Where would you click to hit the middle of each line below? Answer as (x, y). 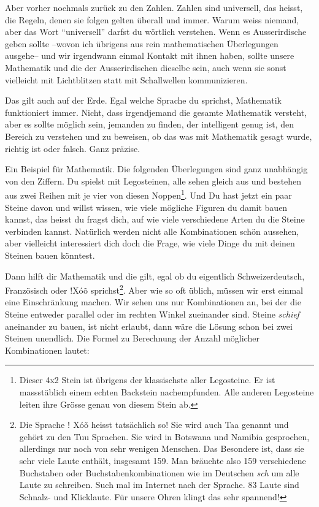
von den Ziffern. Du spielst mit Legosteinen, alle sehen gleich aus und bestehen (153, 181)
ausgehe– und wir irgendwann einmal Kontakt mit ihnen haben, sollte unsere (150, 55)
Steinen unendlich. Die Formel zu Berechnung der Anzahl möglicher (132, 338)
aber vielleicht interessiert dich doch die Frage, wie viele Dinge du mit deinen (150, 243)
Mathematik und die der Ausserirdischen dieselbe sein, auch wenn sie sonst (146, 67)
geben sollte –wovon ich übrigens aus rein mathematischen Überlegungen (142, 43)
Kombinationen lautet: (47, 350)
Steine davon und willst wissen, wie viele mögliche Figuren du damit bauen (146, 207)
